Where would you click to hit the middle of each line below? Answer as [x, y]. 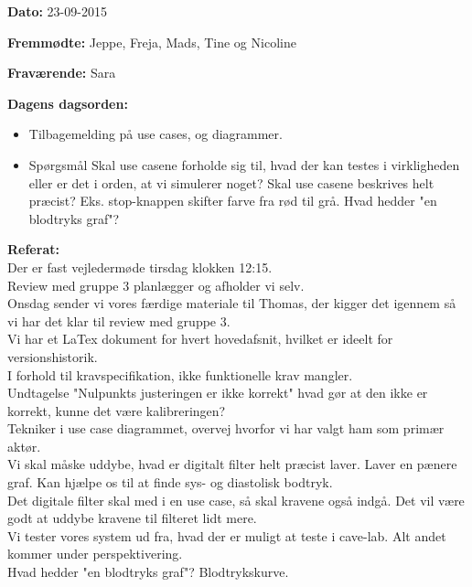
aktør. [24, 446]
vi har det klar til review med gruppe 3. [119, 320]
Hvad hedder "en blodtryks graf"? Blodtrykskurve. [148, 572]
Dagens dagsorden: [68, 103]
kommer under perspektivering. [95, 554]
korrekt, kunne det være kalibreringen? [117, 410]
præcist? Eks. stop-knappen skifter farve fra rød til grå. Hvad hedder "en [233, 201]
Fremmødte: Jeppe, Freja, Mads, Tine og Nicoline [152, 42]
